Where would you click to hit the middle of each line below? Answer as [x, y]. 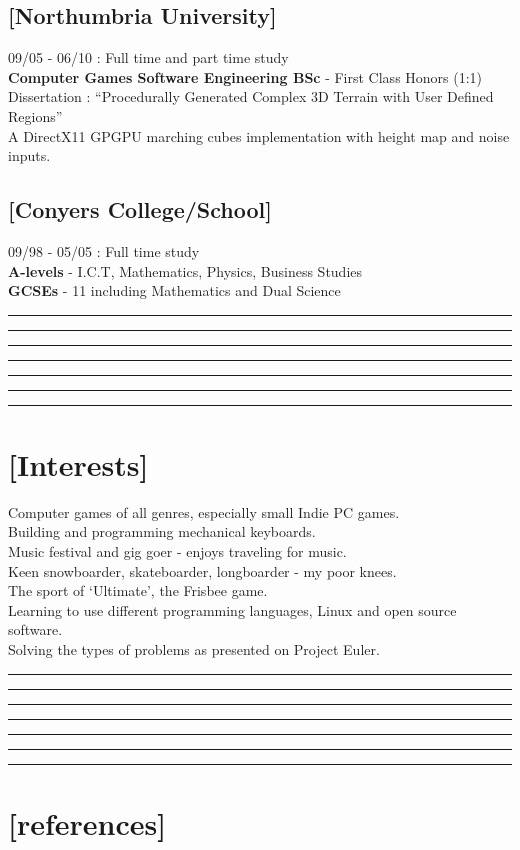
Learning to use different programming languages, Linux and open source [232, 609]
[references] [87, 822]
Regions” [35, 115]
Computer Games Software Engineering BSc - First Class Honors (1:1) [245, 76]
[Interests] [78, 463]
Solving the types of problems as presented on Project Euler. [194, 649]
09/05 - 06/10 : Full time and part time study [148, 57]
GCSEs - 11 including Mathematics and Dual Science [174, 290]
